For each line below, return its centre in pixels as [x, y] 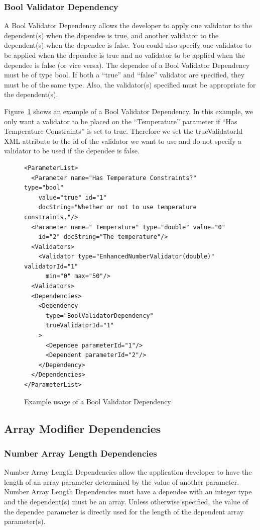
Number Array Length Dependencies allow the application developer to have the [128, 472]
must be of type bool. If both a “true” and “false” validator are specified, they [124, 75]
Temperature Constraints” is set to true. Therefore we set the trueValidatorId [123, 131]
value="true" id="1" [73, 197]
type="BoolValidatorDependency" [99, 316]
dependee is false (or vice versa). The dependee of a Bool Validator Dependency [127, 65]
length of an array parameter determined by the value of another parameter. [122, 481]
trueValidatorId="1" [80, 326]
